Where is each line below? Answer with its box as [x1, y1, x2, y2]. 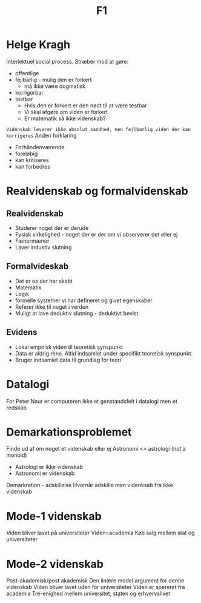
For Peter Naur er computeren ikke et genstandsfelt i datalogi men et [6, 397, 177, 405]
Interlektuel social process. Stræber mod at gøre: [6, 58, 129, 65]
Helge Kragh [6, 38, 71, 52]
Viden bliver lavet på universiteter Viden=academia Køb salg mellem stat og [6, 529, 195, 537]
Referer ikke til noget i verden [15, 303, 89, 310]
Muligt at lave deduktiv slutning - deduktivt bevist [15, 309, 139, 317]
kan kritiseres [15, 156, 50, 164]
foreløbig [15, 150, 38, 157]
